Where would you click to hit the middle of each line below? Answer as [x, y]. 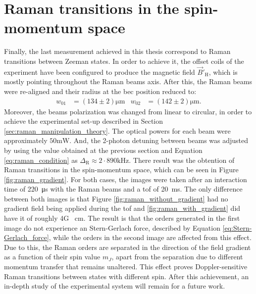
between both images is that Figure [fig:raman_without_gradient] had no [116, 198]
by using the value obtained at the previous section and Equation [103, 150]
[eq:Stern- [237, 227]
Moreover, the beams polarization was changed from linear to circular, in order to [128, 111]
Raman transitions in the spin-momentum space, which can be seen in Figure [121, 170]
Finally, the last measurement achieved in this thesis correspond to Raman [117, 51]
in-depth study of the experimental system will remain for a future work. [115, 286]
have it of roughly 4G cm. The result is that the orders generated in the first [122, 218]
